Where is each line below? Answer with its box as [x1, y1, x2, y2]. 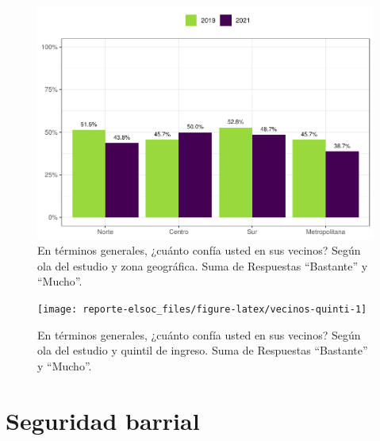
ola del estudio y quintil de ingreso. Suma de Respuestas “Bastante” [37, 342, 368, 359]
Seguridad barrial [6, 404, 200, 436]
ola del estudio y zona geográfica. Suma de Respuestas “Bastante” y [37, 257, 368, 274]
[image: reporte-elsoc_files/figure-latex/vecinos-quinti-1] [37, 303, 367, 315]
